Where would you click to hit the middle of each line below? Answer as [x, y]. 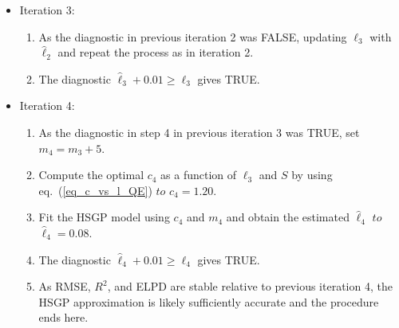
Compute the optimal [91, 175]
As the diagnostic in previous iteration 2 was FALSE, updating [193, 36]
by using [312, 175]
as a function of [199, 175]
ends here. [63, 317]
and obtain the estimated [288, 217]
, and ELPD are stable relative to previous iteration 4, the [250, 286]
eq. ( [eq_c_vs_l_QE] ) [95, 190]
